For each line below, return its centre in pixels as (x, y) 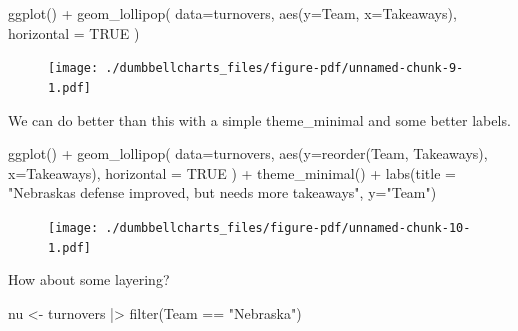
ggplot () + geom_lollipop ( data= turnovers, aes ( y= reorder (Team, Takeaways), (248, 153)
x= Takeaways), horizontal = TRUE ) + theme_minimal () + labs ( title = (232, 172)
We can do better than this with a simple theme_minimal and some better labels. (259, 119)
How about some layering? (89, 279)
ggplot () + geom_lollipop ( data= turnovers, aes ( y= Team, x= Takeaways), (232, 13)
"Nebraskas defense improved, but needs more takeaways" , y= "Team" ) (222, 192)
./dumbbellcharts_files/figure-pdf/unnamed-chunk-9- (284, 68)
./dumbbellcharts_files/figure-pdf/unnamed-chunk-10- (288, 227)
